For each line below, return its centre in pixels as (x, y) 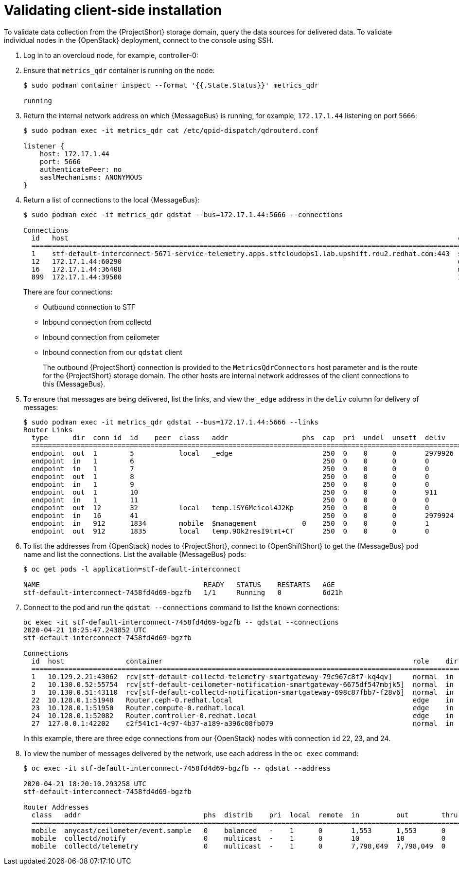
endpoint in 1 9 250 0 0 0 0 (230, 484)
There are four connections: (68, 292)
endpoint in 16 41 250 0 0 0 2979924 (243, 515)
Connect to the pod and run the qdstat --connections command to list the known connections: (181, 607)
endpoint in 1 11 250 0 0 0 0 (230, 500)
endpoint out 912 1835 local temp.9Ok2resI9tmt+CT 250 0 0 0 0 (230, 531)
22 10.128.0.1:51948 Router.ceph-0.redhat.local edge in (243, 700)
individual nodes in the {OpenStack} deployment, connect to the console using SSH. (139, 40)
